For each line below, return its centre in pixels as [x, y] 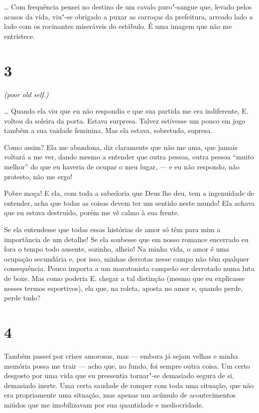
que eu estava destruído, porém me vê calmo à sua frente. [92, 212]
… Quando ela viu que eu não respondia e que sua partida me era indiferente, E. [126, 111]
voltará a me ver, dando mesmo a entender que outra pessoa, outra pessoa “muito [129, 157]
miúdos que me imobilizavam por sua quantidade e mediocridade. [104, 404]
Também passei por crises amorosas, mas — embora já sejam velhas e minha [121, 355]
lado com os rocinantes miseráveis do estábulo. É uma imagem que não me [118, 26]
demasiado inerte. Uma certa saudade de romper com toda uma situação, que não [129, 385]
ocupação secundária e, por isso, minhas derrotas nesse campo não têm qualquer [127, 258]
